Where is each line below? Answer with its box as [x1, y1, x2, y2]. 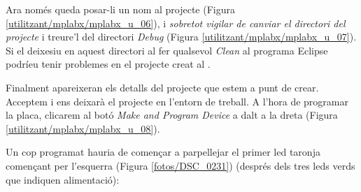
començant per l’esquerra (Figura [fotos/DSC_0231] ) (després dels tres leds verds [6, 158, 355, 172]
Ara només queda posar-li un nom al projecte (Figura [6, 2, 235, 16]
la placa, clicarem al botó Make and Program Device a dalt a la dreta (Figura [6, 108, 338, 122]
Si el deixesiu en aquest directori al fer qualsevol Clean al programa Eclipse [6, 43, 328, 57]
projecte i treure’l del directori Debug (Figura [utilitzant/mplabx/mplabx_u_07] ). [6, 29, 357, 44]
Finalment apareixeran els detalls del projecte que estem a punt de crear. [6, 80, 319, 94]
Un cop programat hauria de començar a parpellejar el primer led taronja [6, 145, 320, 159]
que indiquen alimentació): [6, 172, 120, 186]
